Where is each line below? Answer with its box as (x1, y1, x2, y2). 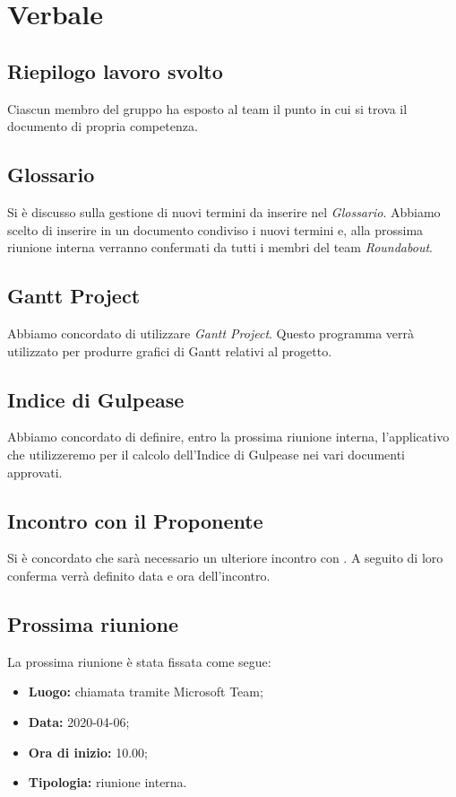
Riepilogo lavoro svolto (7, 57, 223, 84)
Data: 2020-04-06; (28, 712, 130, 731)
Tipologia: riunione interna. (28, 773, 187, 792)
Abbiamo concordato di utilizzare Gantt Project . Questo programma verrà (7, 323, 415, 342)
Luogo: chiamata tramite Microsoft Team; (28, 682, 263, 701)
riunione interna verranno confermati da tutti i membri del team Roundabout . (7, 238, 433, 257)
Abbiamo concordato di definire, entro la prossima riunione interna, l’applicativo (7, 427, 450, 446)
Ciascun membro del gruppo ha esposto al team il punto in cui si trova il (7, 99, 408, 118)
